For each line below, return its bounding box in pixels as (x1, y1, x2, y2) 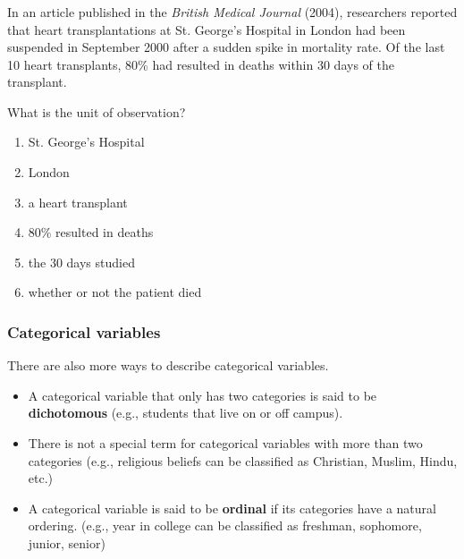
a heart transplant (28, 192, 128, 211)
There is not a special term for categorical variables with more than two (28, 434, 423, 453)
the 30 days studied (28, 252, 135, 271)
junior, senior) (28, 534, 105, 553)
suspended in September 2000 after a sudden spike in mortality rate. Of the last (7, 38, 445, 56)
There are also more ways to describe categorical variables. (7, 356, 329, 375)
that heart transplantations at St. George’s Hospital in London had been (7, 20, 406, 38)
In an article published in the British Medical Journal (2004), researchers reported (7, 2, 458, 21)
